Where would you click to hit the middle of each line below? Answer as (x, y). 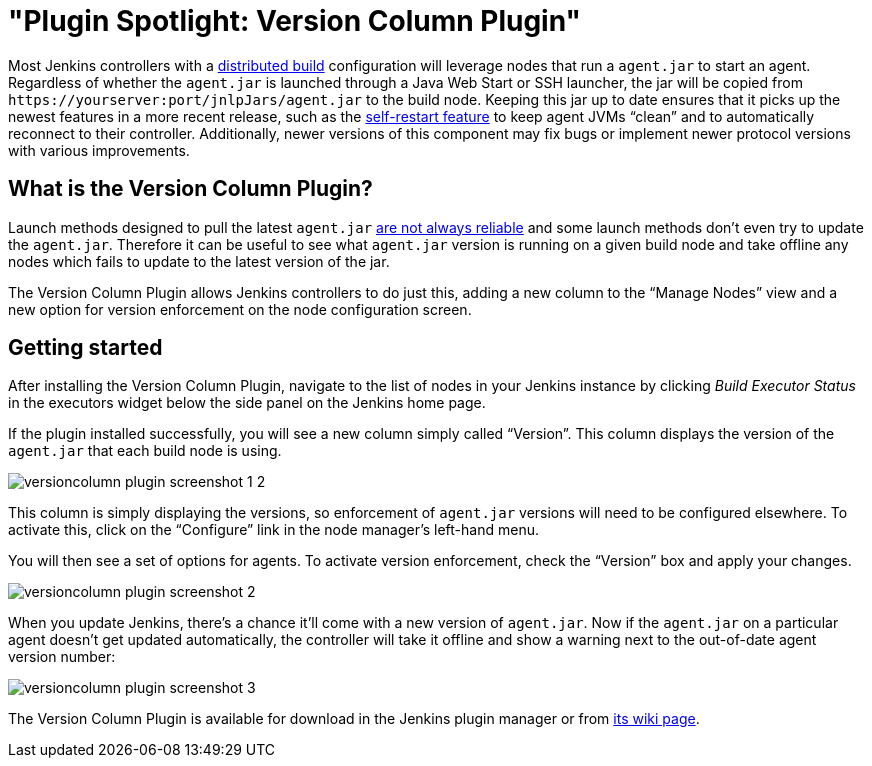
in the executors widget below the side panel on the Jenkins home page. (247, 403)
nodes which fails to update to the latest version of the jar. (199, 261)
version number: (62, 657)
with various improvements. (99, 150)
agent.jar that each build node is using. (145, 451)
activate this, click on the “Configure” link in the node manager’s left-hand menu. (273, 530)
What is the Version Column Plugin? (190, 189)
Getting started (85, 348)
